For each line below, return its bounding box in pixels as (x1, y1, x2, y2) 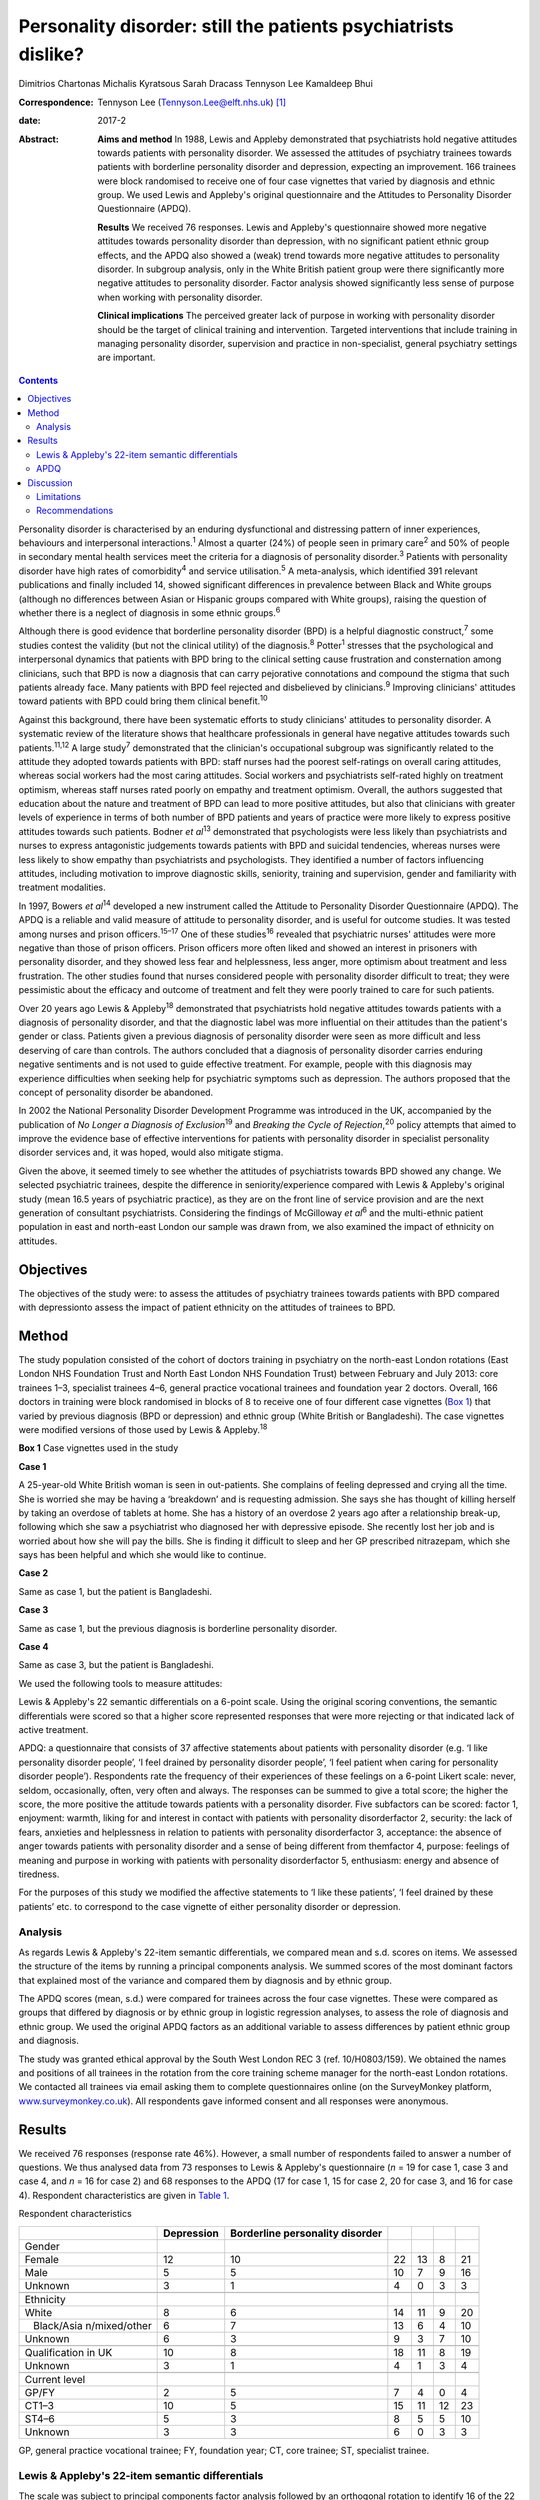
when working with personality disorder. (97, 291, 264, 303)
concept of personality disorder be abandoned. (18, 1086, 214, 1098)
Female (24, 2252, 60, 2266)
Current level (24, 2372, 86, 2386)
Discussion (27, 476, 73, 489)
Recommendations (36, 505, 114, 517)
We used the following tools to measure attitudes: (18, 1677, 223, 1689)
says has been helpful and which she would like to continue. (18, 1549, 267, 1561)
